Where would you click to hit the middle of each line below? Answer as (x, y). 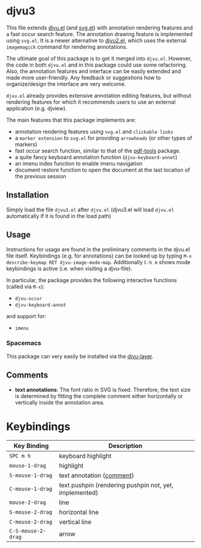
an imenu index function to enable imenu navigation (78, 163)
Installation (28, 195)
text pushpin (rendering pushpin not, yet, (116, 485)
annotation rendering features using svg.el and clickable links (94, 131)
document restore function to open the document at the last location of (102, 170)
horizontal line (79, 512)
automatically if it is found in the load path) (59, 216)
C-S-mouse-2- (28, 531)
